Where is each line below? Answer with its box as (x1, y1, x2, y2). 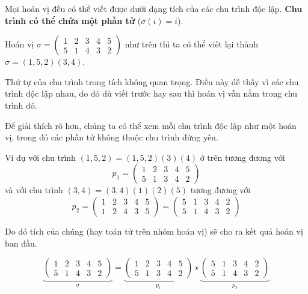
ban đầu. (5, 236, 37, 249)
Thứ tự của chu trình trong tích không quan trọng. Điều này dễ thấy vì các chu (5, 75, 299, 88)
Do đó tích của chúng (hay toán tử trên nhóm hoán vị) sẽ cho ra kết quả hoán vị (5, 224, 303, 237)
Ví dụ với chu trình (5, 151, 76, 163)
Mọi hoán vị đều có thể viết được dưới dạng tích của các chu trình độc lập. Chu (5, 2, 303, 14)
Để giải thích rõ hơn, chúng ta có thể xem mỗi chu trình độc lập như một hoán (5, 119, 297, 131)
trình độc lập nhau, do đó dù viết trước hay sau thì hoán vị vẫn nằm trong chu (5, 87, 297, 100)
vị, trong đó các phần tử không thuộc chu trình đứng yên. (5, 131, 218, 143)
